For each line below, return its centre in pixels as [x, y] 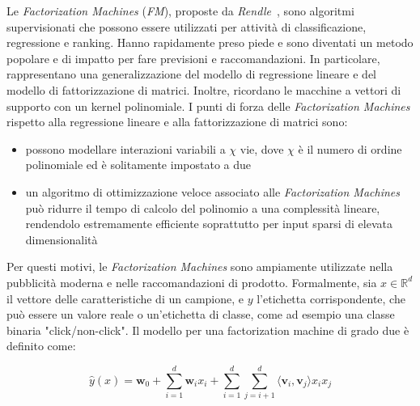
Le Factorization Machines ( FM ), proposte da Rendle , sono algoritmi [180, 11]
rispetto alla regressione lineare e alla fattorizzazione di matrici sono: [177, 122]
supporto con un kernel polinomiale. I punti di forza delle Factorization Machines [208, 106]
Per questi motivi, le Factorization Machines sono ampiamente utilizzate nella [200, 266]
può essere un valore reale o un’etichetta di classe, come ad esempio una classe [201, 314]
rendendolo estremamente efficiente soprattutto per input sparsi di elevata [209, 224]
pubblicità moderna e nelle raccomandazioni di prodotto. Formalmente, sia [192, 282]
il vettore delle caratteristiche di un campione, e [125, 298]
